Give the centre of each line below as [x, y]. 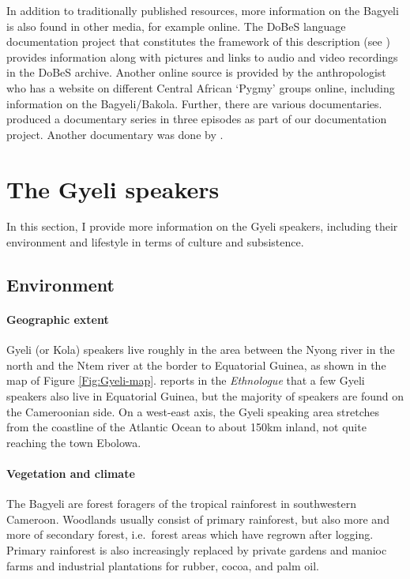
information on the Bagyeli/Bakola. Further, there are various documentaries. [194, 103]
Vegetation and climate [71, 473]
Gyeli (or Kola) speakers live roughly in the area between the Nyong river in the [201, 350]
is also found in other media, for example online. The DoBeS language [176, 26]
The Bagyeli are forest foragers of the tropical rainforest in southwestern [182, 504]
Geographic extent [58, 320]
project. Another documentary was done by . [115, 134]
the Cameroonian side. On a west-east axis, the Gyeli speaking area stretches [193, 411]
